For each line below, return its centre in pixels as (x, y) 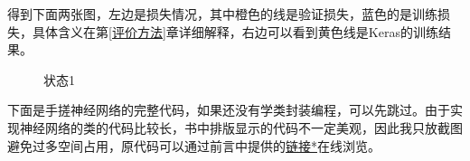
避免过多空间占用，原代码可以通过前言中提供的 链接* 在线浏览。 (194, 145)
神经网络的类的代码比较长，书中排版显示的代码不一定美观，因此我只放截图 (241, 127)
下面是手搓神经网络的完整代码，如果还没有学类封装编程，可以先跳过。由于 (229, 110)
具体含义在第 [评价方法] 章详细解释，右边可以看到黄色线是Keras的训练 (235, 31)
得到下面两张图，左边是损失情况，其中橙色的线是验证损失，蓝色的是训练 (222, 14)
